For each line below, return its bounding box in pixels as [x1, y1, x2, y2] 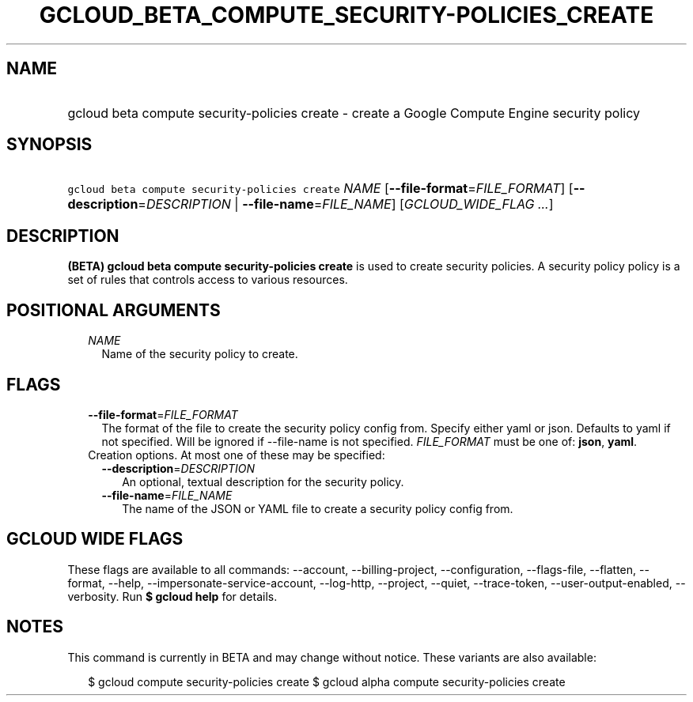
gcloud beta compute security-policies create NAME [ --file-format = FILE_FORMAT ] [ [67, 180, 574, 197]
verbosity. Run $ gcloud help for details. [67, 589, 278, 603]
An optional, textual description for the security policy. [122, 474, 404, 489]
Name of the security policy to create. [101, 347, 298, 361]
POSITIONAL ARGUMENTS [6, 300, 221, 320]
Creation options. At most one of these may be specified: [88, 447, 385, 462]
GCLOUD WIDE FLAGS [6, 529, 184, 549]
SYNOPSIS [6, 134, 93, 155]
